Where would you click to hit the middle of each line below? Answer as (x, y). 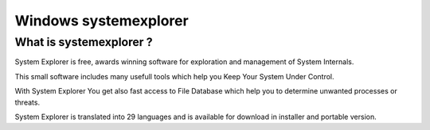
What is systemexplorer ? (84, 42)
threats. (27, 102)
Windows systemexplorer (102, 21)
